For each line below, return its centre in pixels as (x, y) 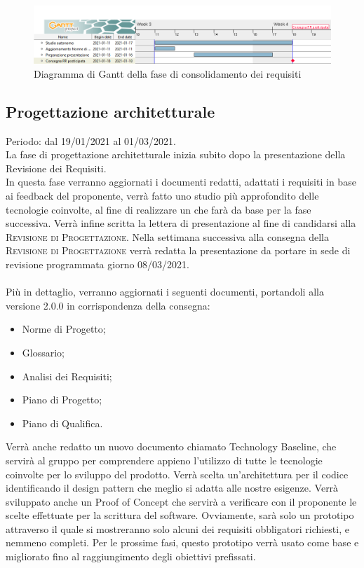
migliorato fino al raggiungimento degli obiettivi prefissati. (131, 556)
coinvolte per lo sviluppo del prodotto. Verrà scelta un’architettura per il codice (177, 474)
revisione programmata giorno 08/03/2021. (97, 264)
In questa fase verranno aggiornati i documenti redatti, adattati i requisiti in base (181, 182)
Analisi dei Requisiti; (67, 376)
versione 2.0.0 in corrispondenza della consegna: (108, 305)
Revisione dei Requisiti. (56, 168)
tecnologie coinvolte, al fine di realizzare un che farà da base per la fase (159, 209)
